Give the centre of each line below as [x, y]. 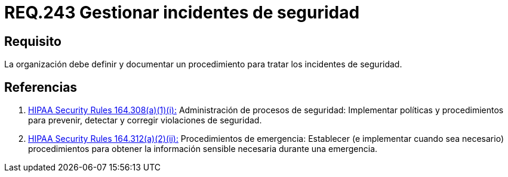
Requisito [33, 41]
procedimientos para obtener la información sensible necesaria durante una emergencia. [203, 149]
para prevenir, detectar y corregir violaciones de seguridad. [145, 120]
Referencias [41, 87]
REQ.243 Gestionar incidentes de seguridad [182, 13]
